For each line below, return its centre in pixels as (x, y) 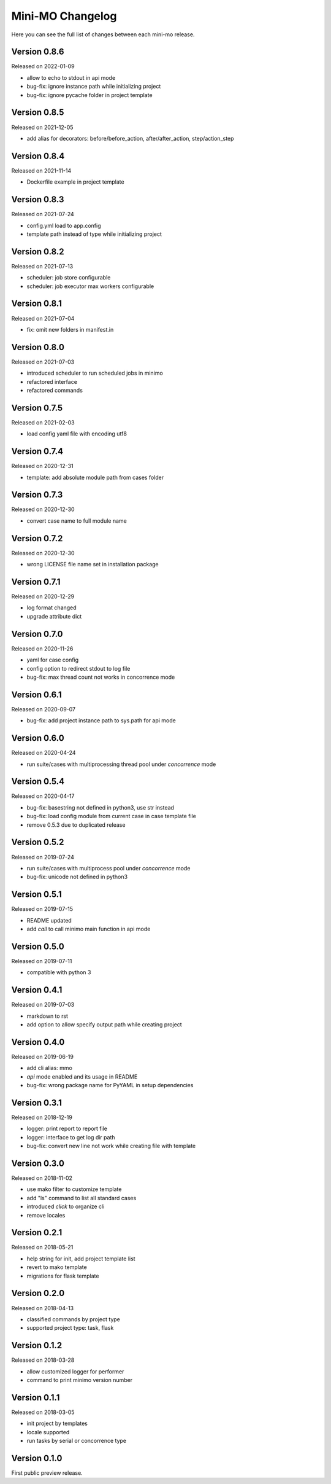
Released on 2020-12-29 (43, 596)
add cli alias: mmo (50, 1068)
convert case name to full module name (77, 521)
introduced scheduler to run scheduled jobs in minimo (95, 373)
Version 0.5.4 (38, 782)
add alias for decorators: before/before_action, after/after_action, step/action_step (130, 138)
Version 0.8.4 (38, 156)
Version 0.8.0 (38, 347)
